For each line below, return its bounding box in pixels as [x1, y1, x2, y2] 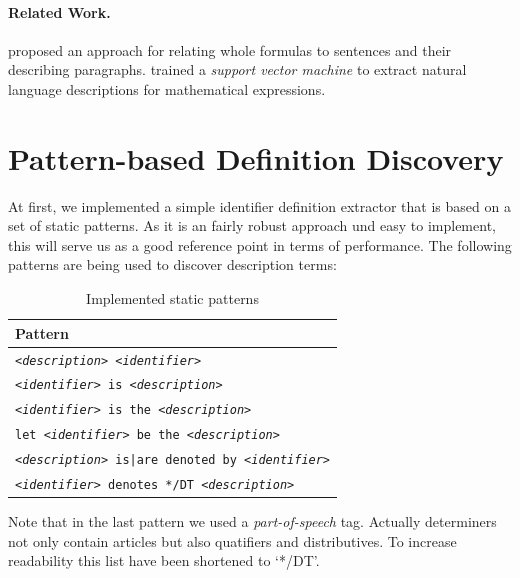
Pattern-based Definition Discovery [8, 137, 504, 178]
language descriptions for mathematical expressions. [8, 78, 326, 99]
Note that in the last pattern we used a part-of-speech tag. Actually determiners [8, 511, 497, 532]
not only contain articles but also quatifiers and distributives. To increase [8, 530, 457, 551]
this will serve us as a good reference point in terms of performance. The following [8, 234, 512, 255]
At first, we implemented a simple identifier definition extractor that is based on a [8, 195, 511, 216]
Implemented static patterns [86, 288, 259, 309]
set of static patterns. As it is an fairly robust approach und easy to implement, [8, 215, 496, 236]
